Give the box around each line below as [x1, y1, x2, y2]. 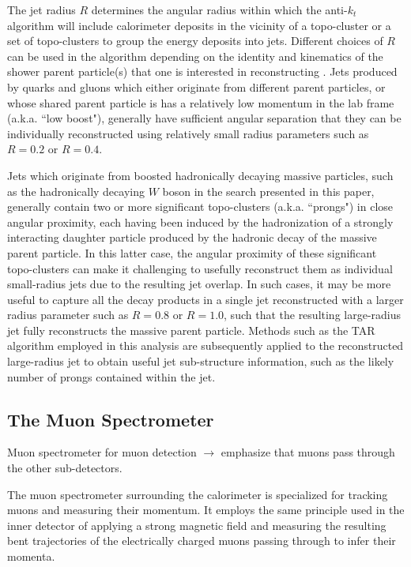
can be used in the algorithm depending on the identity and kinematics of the [7, 47, 383, 64]
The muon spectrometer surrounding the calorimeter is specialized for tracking [7, 486, 388, 502]
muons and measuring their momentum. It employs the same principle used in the [7, 501, 405, 518]
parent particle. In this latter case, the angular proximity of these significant [7, 244, 377, 261]
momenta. [7, 548, 55, 565]
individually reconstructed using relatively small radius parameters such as [7, 125, 369, 141]
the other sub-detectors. [7, 460, 123, 476]
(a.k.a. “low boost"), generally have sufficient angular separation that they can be [7, 110, 402, 126]
